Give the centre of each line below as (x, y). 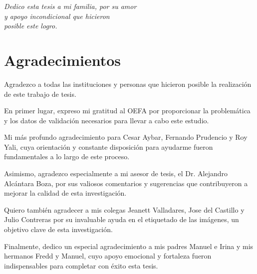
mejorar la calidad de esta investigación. (65, 193)
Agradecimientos (63, 60)
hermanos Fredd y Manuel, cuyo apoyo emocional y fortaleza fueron (108, 256)
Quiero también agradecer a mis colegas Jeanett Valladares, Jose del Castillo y (124, 209)
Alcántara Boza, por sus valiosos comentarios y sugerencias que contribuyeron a (126, 183)
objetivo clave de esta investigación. (58, 229)
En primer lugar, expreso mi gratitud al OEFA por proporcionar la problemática (127, 111)
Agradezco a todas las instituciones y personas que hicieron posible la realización (128, 84)
